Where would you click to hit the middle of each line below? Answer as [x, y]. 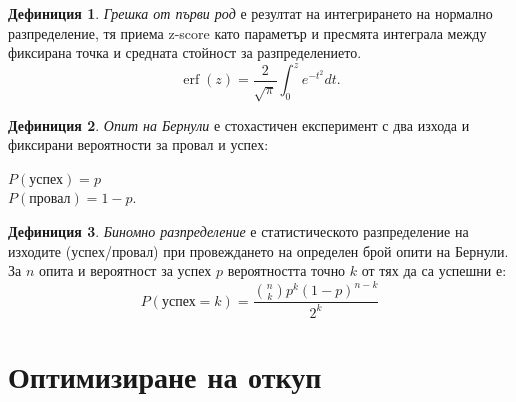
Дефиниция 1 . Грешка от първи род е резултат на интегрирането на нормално [250, 13]
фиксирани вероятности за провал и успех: [138, 144]
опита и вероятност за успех [125, 270]
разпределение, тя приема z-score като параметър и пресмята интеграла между [247, 32]
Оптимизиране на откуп [165, 375]
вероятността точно [286, 270]
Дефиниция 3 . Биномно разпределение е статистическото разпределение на [238, 231]
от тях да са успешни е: [434, 270]
